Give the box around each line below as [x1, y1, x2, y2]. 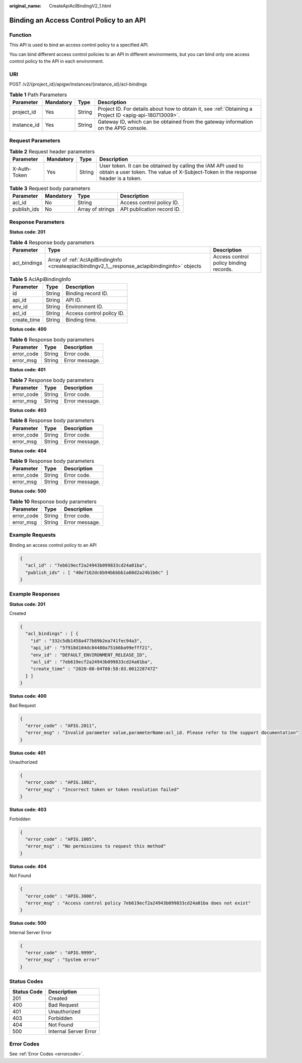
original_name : [9, 3, 42, 9]
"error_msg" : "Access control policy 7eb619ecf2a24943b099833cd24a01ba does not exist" [25, 900, 251, 906]
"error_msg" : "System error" [25, 957, 100, 963]
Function [9, 31, 32, 38]
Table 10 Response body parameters [9, 498, 97, 505]
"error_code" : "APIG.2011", [25, 722, 98, 728]
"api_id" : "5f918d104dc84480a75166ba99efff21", [30, 645, 153, 651]
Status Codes [9, 978, 43, 985]
